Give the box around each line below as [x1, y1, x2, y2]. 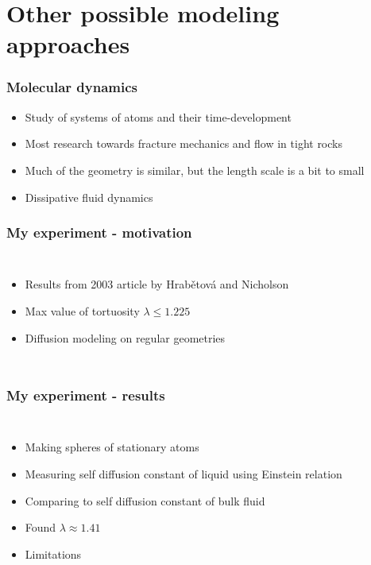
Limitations [25, 545, 82, 562]
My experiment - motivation [6, 223, 192, 242]
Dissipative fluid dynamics [25, 188, 153, 205]
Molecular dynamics [6, 77, 137, 97]
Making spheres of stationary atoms [25, 439, 199, 455]
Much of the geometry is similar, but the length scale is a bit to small [25, 161, 365, 178]
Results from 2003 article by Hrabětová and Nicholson [25, 276, 289, 292]
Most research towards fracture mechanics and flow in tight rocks [25, 135, 342, 152]
